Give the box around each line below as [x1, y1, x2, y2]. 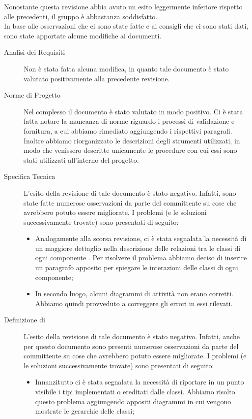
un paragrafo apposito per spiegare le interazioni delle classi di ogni [35, 262, 238, 273]
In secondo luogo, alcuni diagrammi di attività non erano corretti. [35, 288, 233, 299]
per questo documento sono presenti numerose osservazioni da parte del [24, 341, 239, 351]
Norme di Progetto [4, 90, 60, 100]
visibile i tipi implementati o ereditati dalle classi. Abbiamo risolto [35, 386, 235, 396]
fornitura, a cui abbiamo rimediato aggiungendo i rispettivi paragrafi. [24, 125, 232, 136]
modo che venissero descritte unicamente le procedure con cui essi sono [24, 145, 237, 155]
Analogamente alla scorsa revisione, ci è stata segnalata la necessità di [35, 233, 247, 244]
